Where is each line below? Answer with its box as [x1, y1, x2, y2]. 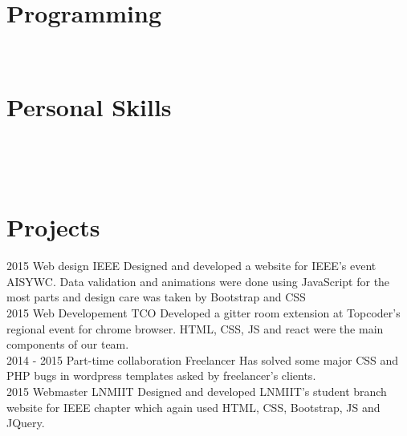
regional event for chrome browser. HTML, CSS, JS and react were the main [6, 320, 384, 337]
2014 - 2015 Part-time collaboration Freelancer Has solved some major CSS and [6, 351, 399, 368]
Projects [6, 211, 100, 244]
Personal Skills [6, 90, 172, 123]
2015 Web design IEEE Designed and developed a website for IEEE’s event [6, 257, 376, 274]
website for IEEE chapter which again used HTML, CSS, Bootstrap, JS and [6, 398, 381, 415]
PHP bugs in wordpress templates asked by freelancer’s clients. [6, 367, 316, 384]
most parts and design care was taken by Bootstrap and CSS [6, 289, 306, 305]
